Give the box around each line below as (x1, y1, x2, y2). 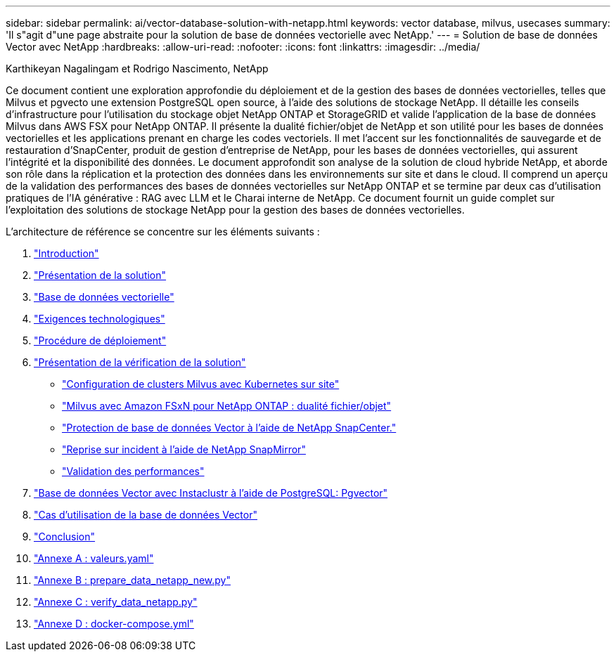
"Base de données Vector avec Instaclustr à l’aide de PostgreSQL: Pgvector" (34, 487, 388, 499)
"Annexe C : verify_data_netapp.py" (34, 596, 198, 608)
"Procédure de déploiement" (34, 334, 167, 346)
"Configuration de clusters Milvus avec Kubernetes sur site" (62, 378, 340, 390)
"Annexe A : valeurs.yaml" (34, 552, 154, 564)
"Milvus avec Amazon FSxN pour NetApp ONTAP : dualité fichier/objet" (62, 400, 392, 412)
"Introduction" (34, 247, 99, 259)
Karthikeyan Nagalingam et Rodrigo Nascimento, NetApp (6, 63, 269, 74)
